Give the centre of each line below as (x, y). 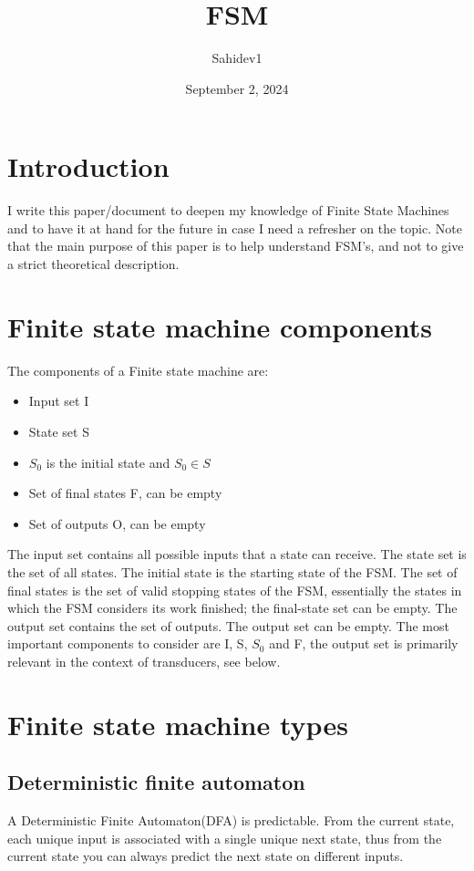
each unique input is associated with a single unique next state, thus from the (225, 838)
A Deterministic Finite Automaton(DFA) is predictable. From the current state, (231, 820)
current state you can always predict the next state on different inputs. (206, 856)
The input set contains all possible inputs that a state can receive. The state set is (237, 554)
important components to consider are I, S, (128, 643)
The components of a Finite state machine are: (138, 370)
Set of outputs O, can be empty (117, 523)
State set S (59, 431)
